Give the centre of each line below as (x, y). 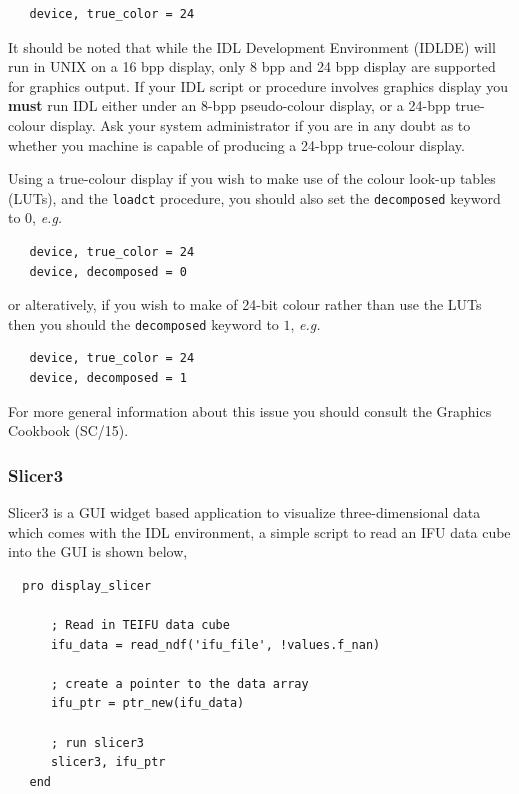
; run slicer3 (97, 742)
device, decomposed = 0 (108, 271)
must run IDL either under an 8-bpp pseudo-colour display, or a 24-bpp (229, 105)
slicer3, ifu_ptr (108, 762)
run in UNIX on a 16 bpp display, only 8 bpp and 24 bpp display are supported (252, 66)
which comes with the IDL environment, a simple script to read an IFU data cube (259, 531)
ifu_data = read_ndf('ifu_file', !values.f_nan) (215, 644)
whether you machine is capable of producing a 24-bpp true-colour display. (236, 144)
